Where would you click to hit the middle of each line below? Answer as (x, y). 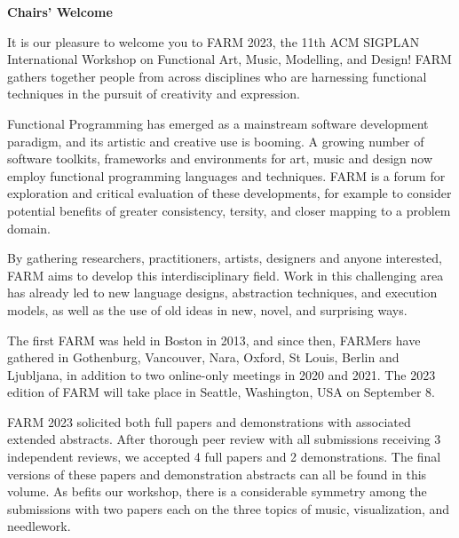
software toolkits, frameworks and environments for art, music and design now (220, 158)
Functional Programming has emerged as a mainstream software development (218, 123)
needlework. (39, 526)
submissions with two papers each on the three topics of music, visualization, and (229, 508)
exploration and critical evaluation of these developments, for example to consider (229, 193)
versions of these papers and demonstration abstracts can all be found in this (217, 474)
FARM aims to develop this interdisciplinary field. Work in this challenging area (226, 275)
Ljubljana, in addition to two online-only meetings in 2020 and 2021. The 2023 (222, 374)
